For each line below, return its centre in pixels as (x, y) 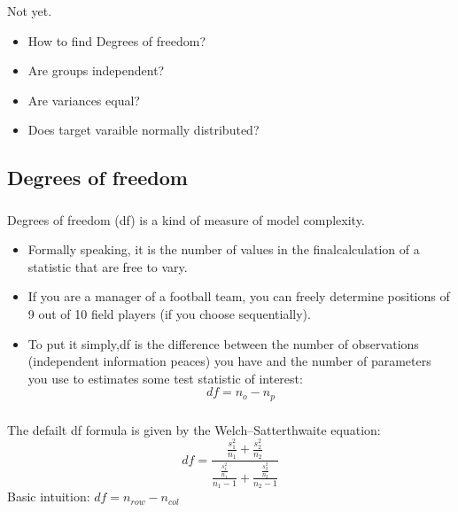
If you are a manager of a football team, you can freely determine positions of (239, 296)
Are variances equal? (84, 100)
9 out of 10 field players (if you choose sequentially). (169, 313)
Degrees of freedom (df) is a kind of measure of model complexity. (186, 219)
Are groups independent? (96, 70)
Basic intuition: (49, 496)
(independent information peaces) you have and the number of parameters (229, 361)
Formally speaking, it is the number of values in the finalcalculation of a (224, 249)
